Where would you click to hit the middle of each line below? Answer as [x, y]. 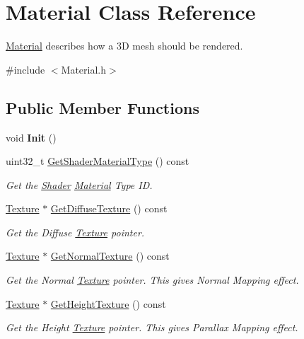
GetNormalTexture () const [110, 256]
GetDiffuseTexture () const [109, 208]
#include [25, 69]
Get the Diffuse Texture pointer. [75, 232]
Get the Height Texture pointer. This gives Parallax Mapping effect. [152, 327]
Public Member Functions [103, 107]
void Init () [31, 137]
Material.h [84, 69]
